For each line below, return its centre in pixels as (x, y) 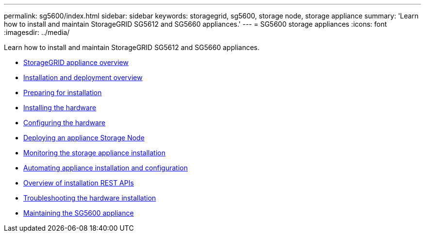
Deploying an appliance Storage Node (84, 138)
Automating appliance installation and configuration (106, 168)
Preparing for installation (63, 93)
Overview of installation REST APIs (79, 183)
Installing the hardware (60, 108)
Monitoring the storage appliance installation (94, 153)
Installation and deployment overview (83, 77)
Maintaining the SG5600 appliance (79, 213)
